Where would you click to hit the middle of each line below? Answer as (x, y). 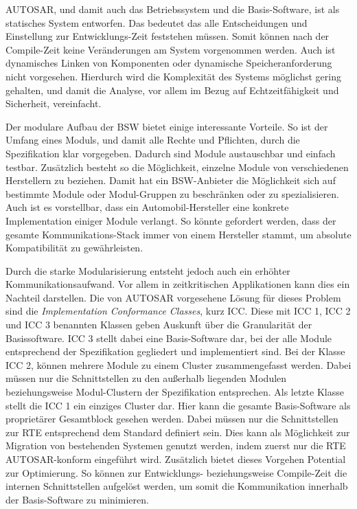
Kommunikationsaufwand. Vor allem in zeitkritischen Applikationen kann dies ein (178, 284)
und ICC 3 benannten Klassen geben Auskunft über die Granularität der (159, 325)
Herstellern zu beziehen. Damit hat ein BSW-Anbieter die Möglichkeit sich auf (171, 180)
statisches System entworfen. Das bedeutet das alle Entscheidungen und (157, 22)
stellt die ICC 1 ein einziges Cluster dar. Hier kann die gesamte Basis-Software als (178, 405)
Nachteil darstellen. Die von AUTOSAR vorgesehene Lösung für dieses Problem (173, 297)
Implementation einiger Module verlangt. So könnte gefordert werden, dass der (171, 220)
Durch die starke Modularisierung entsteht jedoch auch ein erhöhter (148, 270)
